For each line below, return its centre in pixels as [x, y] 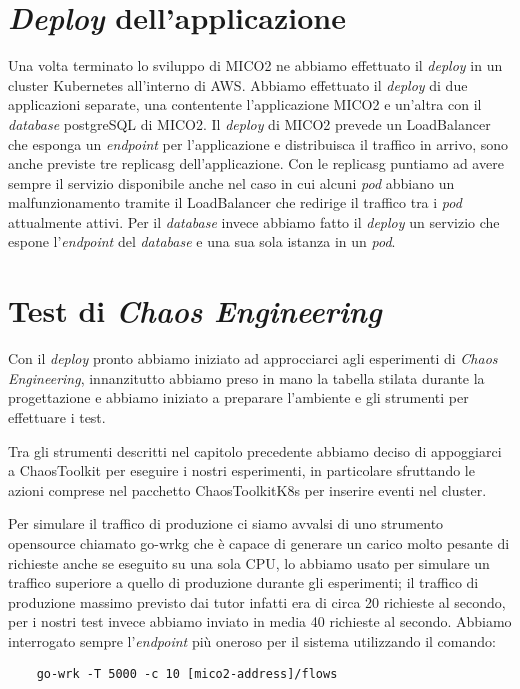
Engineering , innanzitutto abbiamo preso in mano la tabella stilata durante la [246, 377]
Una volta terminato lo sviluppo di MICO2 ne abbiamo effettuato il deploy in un [255, 65]
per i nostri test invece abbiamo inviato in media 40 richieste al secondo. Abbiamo [260, 621]
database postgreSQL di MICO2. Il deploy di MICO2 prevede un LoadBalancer [249, 123]
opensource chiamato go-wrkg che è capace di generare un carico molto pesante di [259, 542]
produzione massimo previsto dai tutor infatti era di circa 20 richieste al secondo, [257, 601]
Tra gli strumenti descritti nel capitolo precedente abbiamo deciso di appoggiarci [255, 450]
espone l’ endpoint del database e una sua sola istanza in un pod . [202, 241]
